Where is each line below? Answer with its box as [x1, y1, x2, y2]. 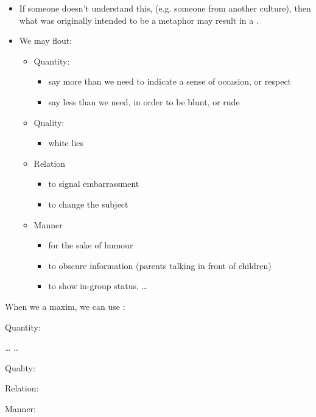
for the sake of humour [48, 239, 133, 251]
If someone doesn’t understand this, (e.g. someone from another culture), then [19, 2, 311, 14]
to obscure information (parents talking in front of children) [48, 259, 272, 272]
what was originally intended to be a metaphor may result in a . [19, 13, 259, 26]
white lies [48, 136, 84, 149]
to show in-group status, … [48, 279, 147, 292]
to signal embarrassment [48, 177, 139, 190]
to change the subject [48, 197, 128, 210]
